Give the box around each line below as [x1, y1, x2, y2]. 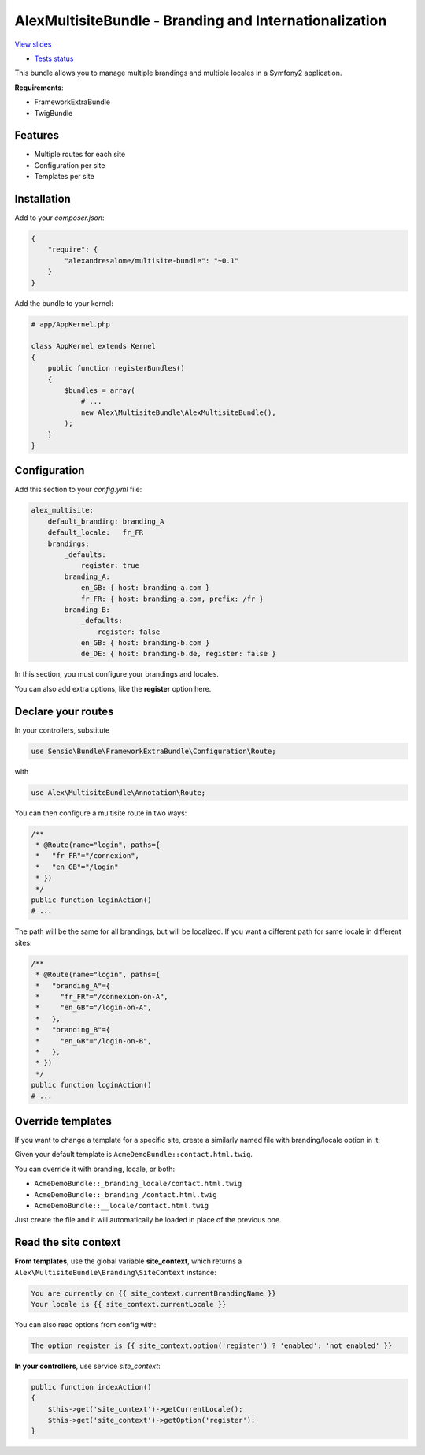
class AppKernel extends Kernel [31, 341, 157, 351]
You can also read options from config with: [14, 1319, 157, 1329]
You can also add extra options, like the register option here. [14, 684, 212, 693]
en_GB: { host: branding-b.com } [80, 639, 210, 647]
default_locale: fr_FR [47, 528, 144, 537]
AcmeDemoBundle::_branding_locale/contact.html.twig [34, 1179, 242, 1188]
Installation [14, 192, 71, 205]
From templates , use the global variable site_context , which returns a [14, 1256, 242, 1266]
